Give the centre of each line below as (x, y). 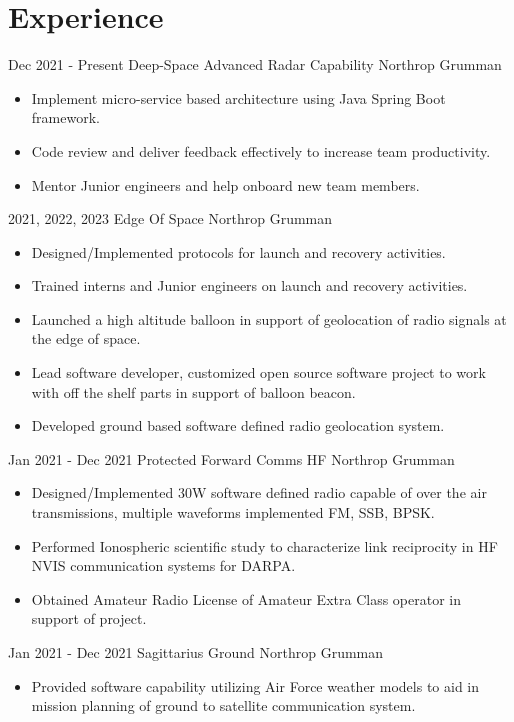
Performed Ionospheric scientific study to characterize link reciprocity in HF (264, 545)
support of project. (89, 618)
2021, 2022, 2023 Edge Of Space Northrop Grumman (170, 218)
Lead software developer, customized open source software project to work (258, 372)
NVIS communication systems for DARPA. (163, 565)
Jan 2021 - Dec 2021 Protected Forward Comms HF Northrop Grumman (231, 458)
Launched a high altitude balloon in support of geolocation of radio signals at (269, 318)
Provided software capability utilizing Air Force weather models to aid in (255, 685)
